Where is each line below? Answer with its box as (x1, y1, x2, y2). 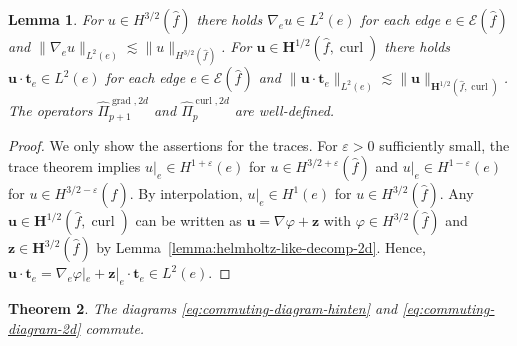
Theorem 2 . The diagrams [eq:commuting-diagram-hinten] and (8, 297, 398, 318)
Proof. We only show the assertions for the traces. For (8, 134, 338, 155)
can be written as (135, 210, 242, 231)
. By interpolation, (129, 183, 243, 204)
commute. (85, 317, 145, 338)
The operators (8, 100, 93, 121)
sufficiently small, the (379, 134, 510, 155)
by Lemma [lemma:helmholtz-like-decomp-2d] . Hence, (96, 237, 426, 258)
